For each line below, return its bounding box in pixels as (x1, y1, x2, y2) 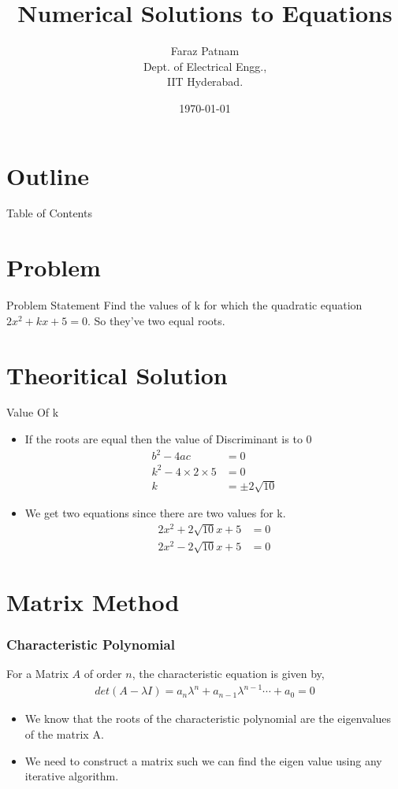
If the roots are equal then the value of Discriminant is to (24, 431, 303, 447)
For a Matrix (6, 665, 69, 682)
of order (84, 665, 122, 682)
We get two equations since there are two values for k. (24, 505, 286, 521)
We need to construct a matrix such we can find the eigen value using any (24, 752, 382, 769)
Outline (6, 159, 90, 191)
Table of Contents (6, 205, 92, 221)
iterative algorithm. (24, 768, 119, 784)
